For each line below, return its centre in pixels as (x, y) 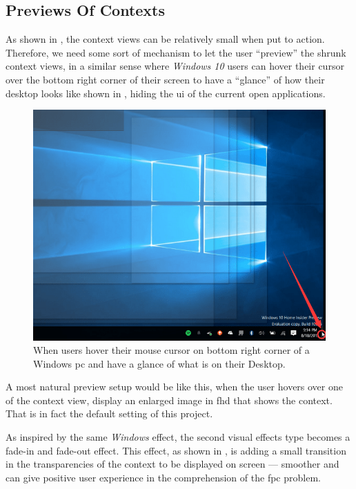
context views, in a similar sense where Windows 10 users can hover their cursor (175, 66)
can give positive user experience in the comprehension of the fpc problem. (163, 477)
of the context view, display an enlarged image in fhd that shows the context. (169, 400)
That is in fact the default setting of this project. (109, 413)
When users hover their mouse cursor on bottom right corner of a (171, 350)
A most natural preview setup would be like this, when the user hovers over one (174, 387)
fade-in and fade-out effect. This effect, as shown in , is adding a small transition (176, 450)
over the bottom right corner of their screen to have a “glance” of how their (165, 79)
